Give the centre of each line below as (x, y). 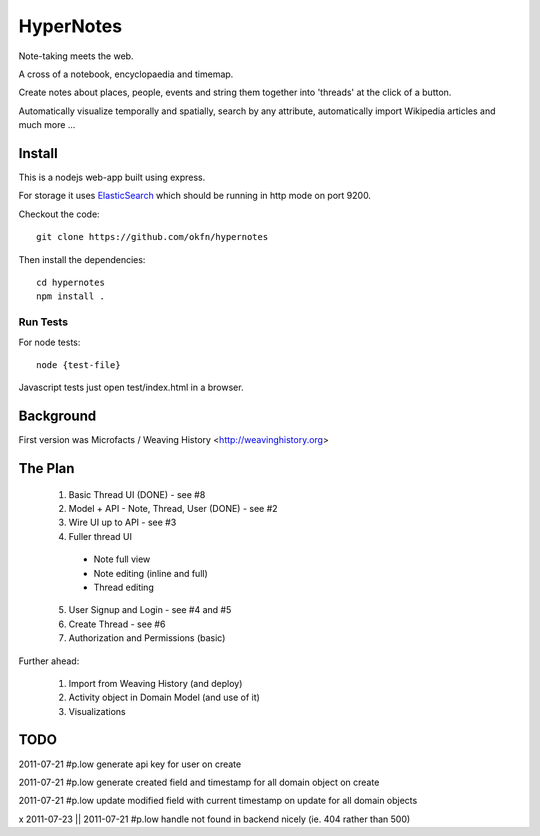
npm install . (70, 296)
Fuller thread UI (100, 536)
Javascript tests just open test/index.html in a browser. (131, 387)
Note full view (122, 559)
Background (57, 416)
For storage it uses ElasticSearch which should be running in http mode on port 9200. (195, 196)
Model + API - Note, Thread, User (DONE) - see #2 (173, 508)
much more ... (47, 125)
